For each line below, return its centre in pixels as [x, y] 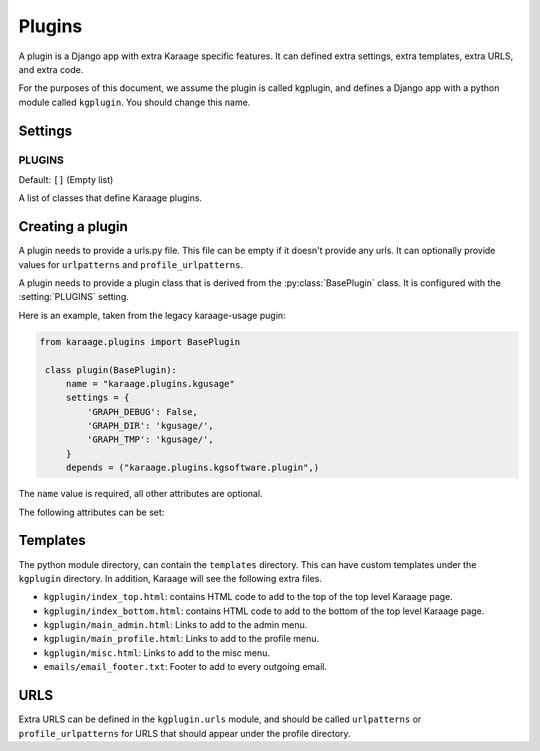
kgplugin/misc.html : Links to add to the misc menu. [156, 652]
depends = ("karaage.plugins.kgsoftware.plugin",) [192, 468]
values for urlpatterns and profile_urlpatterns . [131, 264]
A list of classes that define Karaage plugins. [110, 198]
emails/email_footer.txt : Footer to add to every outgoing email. [185, 667]
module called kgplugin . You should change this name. [134, 102]
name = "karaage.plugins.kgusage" [150, 383]
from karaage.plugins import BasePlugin [139, 341]
